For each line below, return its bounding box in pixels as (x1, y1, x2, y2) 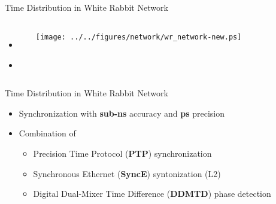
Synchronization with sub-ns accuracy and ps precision (19, 106, 225, 119)
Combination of (19, 127, 76, 139)
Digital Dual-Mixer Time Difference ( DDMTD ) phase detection (33, 187, 271, 200)
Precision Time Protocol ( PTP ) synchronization (33, 147, 212, 159)
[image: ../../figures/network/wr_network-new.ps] (35, 32, 242, 41)
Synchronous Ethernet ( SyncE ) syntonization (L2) (33, 167, 221, 179)
